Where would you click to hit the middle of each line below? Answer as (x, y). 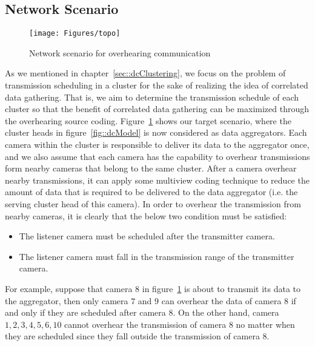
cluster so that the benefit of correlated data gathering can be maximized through (157, 109)
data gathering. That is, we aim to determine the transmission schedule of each (152, 97)
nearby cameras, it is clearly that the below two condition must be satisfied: (146, 215)
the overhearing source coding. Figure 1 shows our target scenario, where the (148, 120)
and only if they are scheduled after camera (85, 312)
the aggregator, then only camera (67, 300)
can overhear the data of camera (221, 300)
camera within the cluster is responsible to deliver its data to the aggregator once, (157, 145)
